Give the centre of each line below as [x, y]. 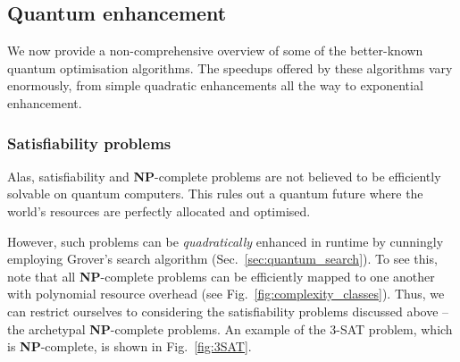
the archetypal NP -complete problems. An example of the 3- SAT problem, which [230, 328]
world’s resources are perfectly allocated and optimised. [159, 210]
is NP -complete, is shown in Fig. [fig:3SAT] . [130, 346]
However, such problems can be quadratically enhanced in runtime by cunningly [226, 241]
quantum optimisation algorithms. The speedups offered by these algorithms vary [230, 67]
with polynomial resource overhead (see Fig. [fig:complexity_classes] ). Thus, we [226, 294]
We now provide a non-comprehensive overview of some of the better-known [215, 51]
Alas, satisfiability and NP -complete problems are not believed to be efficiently [224, 176]
